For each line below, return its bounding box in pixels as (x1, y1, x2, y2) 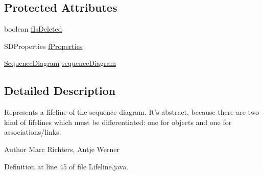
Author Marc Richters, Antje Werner (4, 143, 120, 154)
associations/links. (4, 127, 61, 137)
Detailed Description (4, 83, 116, 98)
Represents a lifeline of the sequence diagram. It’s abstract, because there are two (4, 107, 259, 117)
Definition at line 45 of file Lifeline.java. (4, 161, 129, 171)
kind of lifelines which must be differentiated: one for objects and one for (4, 116, 232, 127)
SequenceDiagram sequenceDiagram (4, 58, 116, 68)
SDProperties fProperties (4, 40, 83, 51)
